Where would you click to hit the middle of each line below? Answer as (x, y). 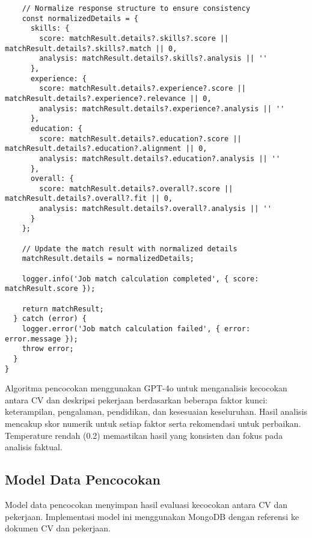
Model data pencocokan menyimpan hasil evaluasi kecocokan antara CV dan (146, 505)
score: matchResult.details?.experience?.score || (142, 89)
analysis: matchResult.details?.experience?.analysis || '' (162, 109)
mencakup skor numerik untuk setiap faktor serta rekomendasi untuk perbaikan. (153, 423)
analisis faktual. (34, 447)
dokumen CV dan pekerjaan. (58, 528)
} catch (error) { (50, 319)
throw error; (48, 349)
